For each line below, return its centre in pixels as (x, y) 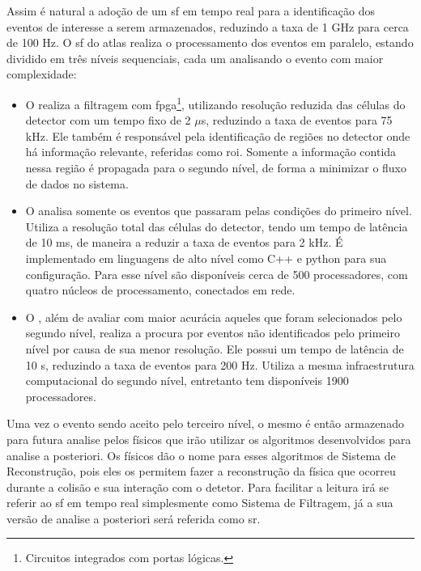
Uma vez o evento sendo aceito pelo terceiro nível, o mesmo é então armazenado (205, 423)
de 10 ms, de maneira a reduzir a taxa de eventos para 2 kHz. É (184, 242)
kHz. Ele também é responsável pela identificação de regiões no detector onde (218, 135)
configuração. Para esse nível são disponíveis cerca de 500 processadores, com (217, 274)
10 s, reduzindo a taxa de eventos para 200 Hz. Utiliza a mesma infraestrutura (220, 364)
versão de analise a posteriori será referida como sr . (134, 518)
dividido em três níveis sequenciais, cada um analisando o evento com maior (195, 58)
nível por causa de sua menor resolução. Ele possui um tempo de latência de (215, 348)
